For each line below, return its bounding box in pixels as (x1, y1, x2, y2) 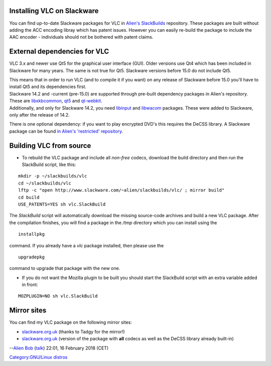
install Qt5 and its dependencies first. (9, 83, 87, 90)
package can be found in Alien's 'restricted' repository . (9, 128, 123, 134)
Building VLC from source (9, 141, 91, 150)
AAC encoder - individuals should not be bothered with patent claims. (9, 34, 154, 40)
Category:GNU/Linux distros (9, 354, 68, 360)
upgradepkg (18, 254, 45, 260)
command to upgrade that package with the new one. (9, 265, 120, 271)
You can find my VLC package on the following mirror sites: (9, 319, 132, 325)
